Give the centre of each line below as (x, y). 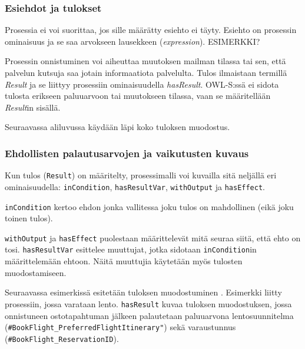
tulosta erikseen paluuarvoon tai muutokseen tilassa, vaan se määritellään (138, 96)
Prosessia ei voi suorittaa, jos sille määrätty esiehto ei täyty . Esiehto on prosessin (151, 30)
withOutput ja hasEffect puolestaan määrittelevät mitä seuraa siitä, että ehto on (153, 237)
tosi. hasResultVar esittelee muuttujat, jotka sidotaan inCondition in (131, 249)
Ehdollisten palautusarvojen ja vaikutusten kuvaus (127, 153)
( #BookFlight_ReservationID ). (62, 338)
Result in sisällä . (33, 107)
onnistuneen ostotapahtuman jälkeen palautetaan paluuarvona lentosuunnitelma (149, 315)
